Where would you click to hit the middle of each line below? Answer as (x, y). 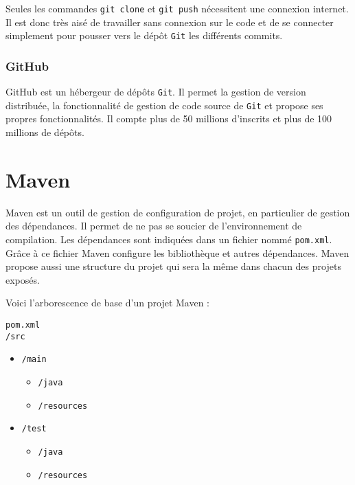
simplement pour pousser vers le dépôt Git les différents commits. (144, 35)
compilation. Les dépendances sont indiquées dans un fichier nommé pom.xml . (169, 239)
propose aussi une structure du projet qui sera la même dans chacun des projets (173, 266)
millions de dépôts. (45, 132)
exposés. (23, 279)
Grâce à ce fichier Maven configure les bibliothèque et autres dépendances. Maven (177, 252)
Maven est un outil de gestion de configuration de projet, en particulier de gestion (178, 212)
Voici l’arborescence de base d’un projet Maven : (107, 303)
